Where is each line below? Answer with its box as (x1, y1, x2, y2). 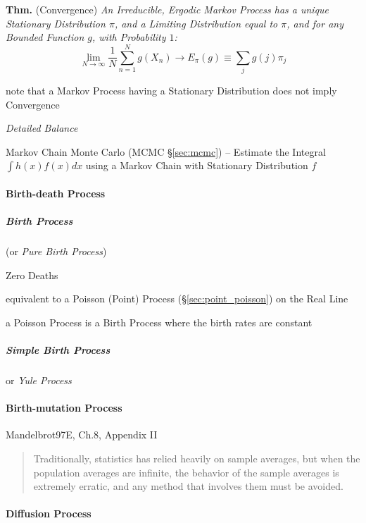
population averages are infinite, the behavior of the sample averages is (33, 464, 339, 479)
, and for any (286, 16, 343, 30)
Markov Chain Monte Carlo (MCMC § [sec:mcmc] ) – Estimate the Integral (6, 144, 326, 159)
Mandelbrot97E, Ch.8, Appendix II (6, 427, 158, 442)
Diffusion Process (6, 506, 91, 521)
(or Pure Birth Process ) (6, 244, 107, 259)
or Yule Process (6, 372, 72, 387)
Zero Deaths (6, 267, 58, 282)
